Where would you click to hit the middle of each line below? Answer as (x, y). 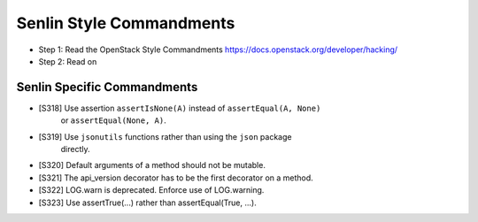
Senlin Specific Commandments (107, 87)
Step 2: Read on (68, 61)
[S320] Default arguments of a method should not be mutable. (152, 165)
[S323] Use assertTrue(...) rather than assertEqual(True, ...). (147, 203)
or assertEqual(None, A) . (114, 120)
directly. (75, 149)
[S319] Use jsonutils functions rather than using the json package (165, 136)
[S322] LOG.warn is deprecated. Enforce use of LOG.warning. (151, 190)
